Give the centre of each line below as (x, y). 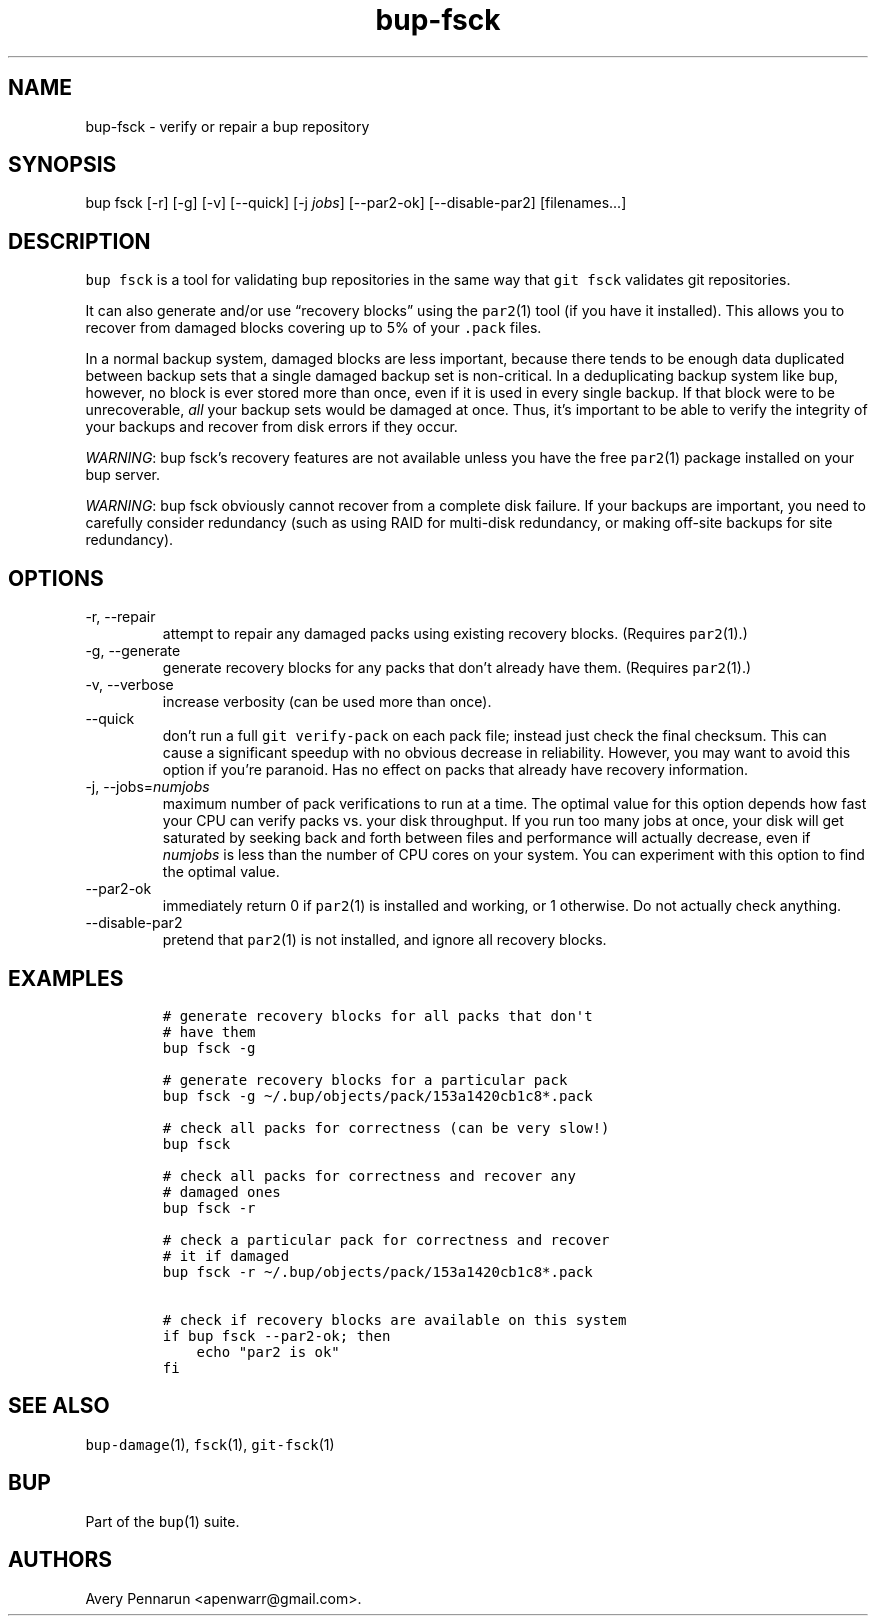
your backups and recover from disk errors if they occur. (271, 427)
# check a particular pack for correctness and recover (386, 1239)
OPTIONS (56, 578)
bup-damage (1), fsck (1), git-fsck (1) (210, 1444)
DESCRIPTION (79, 241)
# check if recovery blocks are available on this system (394, 1319)
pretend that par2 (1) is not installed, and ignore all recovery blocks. (384, 940)
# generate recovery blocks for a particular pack (365, 1079)
